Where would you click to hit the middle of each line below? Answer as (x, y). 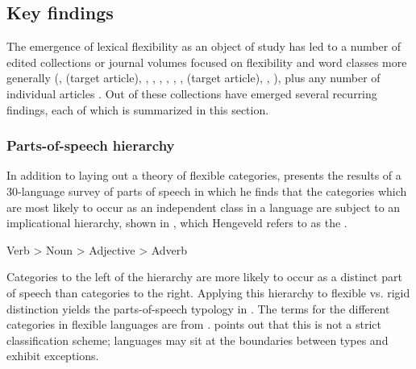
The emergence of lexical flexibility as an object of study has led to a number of (204, 46)
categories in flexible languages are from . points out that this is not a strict (194, 324)
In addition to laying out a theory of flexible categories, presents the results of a (204, 175)
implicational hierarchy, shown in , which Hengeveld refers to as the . (177, 223)
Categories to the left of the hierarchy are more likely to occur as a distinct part (204, 277)
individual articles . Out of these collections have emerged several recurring (192, 93)
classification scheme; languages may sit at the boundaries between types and (198, 340)
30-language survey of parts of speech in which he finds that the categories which (207, 191)
